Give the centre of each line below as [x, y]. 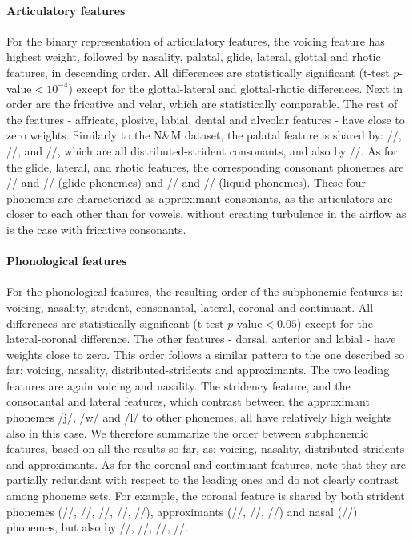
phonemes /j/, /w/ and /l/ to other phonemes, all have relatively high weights [199, 417]
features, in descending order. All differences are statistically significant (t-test [198, 72]
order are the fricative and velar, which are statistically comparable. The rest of [202, 104]
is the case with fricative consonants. [96, 229]
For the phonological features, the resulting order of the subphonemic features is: [205, 291]
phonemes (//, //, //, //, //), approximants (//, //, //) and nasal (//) [182, 511]
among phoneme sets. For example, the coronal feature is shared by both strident [206, 496]
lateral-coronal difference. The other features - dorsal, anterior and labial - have [201, 339]
